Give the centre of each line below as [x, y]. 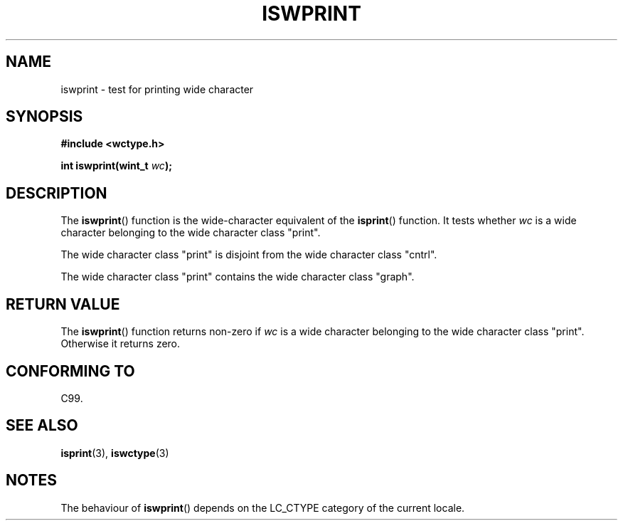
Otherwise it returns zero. [121, 344]
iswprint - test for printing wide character [157, 89]
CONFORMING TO [70, 371]
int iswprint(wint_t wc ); [116, 166]
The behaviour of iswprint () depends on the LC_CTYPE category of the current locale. [263, 507]
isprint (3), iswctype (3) [115, 453]
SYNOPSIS [44, 117]
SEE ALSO [42, 426]
